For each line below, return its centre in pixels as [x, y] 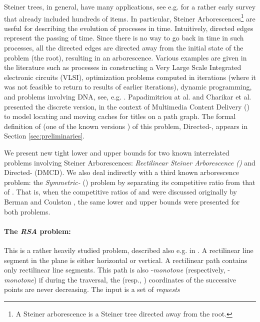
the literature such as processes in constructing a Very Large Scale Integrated [123, 67]
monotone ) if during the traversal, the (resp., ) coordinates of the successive [120, 279]
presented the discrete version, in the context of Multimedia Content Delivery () [127, 106]
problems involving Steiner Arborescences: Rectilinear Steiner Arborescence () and [130, 162]
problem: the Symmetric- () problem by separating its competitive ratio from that [130, 182]
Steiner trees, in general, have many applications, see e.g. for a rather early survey [130, 6]
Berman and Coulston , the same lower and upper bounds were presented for [122, 201]
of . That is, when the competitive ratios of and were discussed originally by [120, 192]
